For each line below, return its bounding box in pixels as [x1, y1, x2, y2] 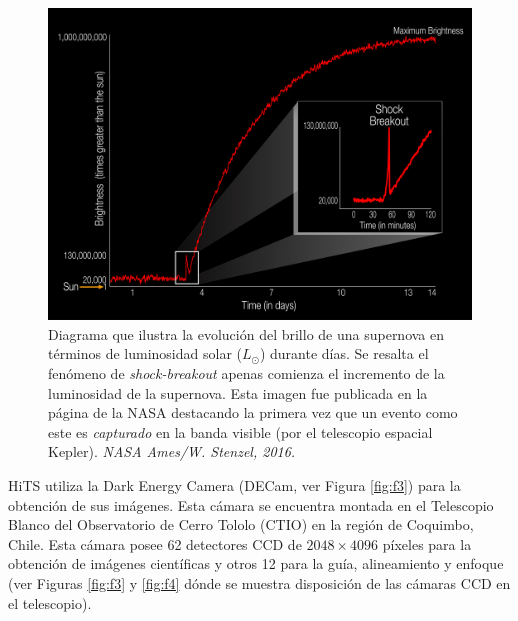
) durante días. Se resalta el [259, 343, 429, 364]
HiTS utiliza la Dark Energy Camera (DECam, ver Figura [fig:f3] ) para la [8, 474, 461, 495]
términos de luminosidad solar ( [48, 343, 242, 364]
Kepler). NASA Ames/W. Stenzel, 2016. [48, 441, 296, 462]
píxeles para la [382, 533, 472, 554]
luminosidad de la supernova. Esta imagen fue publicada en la [48, 382, 428, 403]
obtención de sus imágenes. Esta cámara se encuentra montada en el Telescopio [8, 494, 494, 515]
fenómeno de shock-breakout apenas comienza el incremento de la [48, 362, 445, 383]
